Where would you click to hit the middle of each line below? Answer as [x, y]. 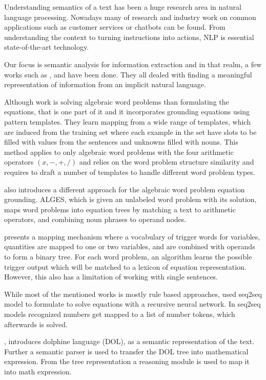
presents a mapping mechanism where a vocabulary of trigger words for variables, [132, 236]
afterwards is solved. [36, 324]
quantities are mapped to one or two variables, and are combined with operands [130, 246]
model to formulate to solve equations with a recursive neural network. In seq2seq [132, 304]
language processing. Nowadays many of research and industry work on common [130, 17]
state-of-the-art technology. [47, 47]
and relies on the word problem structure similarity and [167, 162]
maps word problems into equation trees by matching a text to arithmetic [120, 209]
